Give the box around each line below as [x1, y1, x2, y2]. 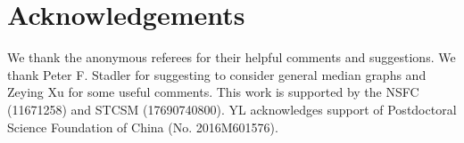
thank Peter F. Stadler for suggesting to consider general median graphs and [7, 65, 427, 83]
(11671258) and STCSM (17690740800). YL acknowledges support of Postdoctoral [7, 99, 457, 118]
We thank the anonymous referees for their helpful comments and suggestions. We [7, 48, 456, 67]
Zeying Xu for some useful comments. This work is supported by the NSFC [7, 83, 419, 101]
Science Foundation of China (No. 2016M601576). [7, 117, 278, 136]
